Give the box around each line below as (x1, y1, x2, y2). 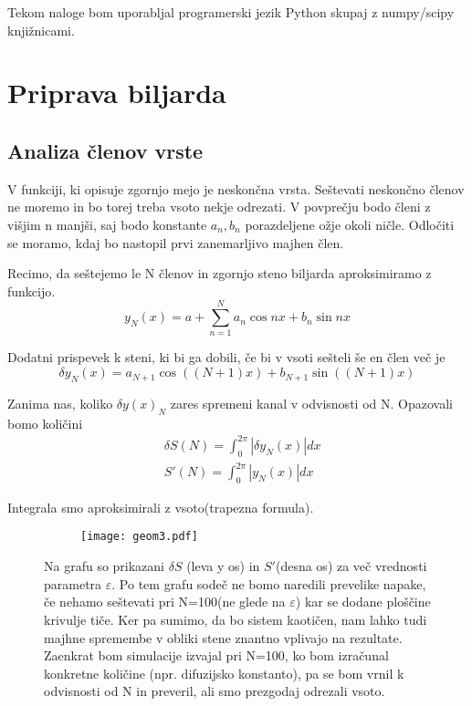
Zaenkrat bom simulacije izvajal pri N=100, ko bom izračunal (44, 646, 389, 665)
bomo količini (7, 413, 83, 432)
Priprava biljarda (7, 74, 226, 111)
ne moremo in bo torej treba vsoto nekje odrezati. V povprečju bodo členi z (7, 197, 431, 216)
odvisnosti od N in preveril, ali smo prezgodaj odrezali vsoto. (44, 681, 385, 701)
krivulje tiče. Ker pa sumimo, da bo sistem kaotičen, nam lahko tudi (44, 609, 427, 628)
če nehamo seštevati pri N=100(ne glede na (44, 592, 286, 611)
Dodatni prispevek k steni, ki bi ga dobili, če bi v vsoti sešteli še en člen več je (7, 348, 446, 367)
